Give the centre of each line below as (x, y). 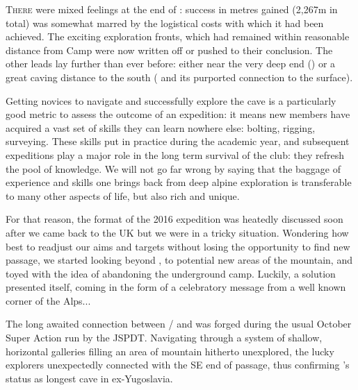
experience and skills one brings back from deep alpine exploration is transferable (179, 182)
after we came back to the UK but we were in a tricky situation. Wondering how (177, 232)
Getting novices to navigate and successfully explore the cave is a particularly (171, 100)
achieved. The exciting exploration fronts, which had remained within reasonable (178, 36)
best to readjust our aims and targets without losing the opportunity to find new (178, 246)
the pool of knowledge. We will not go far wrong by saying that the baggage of (173, 168)
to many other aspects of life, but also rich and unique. (123, 195)
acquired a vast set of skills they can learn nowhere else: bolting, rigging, (161, 127)
